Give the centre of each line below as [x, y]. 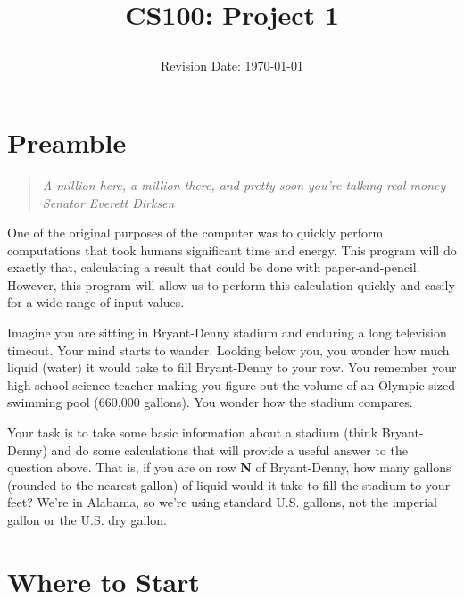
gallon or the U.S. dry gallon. [87, 520]
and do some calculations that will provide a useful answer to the [229, 449]
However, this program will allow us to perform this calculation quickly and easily [231, 284]
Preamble [67, 141]
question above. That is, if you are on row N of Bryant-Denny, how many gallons [229, 467]
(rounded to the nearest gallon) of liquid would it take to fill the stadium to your [229, 484]
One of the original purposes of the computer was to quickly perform [195, 233]
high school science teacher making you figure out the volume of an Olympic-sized [231, 384]
